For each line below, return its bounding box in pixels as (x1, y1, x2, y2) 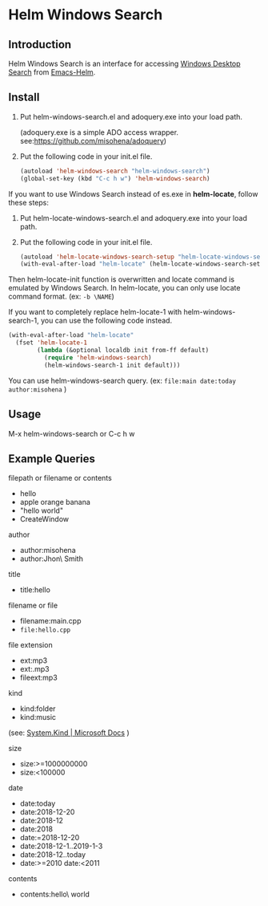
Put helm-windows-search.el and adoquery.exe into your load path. (19, 112, 242, 121)
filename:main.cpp (19, 616, 82, 626)
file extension (8, 640, 54, 650)
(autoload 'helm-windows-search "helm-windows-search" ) (19, 167, 210, 175)
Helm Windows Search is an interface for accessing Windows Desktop (8, 59, 242, 68)
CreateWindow (19, 514, 70, 524)
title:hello (19, 585, 50, 595)
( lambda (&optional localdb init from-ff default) (37, 347, 210, 355)
